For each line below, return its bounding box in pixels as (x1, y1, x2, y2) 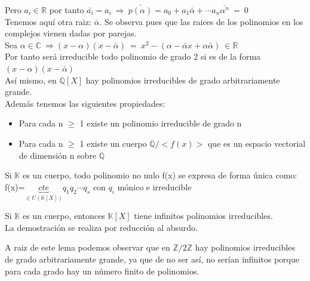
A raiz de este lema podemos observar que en (5, 241, 170, 254)
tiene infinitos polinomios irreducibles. (134, 209, 273, 222)
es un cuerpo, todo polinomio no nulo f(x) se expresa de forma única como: (22, 169, 297, 181)
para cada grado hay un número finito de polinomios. (5, 264, 199, 277)
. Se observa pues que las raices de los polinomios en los (99, 15, 303, 27)
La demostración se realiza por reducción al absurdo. (5, 221, 198, 233)
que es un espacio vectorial (207, 137, 306, 149)
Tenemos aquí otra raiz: (5, 15, 91, 27)
